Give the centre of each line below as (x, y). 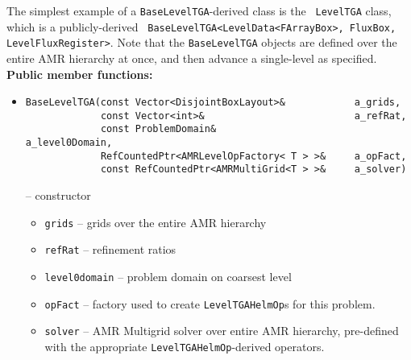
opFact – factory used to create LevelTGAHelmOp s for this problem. (210, 303)
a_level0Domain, (69, 143)
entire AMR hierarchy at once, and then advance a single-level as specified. (192, 58)
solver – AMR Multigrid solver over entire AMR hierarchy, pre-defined (222, 331)
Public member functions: (80, 74)
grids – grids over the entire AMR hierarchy (156, 222)
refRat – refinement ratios (110, 249)
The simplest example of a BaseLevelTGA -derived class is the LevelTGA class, (199, 10)
